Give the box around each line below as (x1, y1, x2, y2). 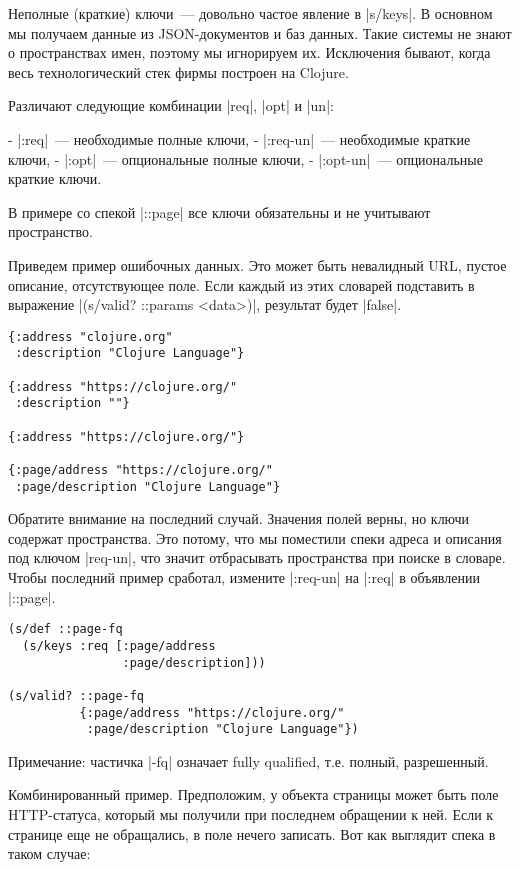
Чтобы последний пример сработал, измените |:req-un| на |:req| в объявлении (8, 567, 480, 588)
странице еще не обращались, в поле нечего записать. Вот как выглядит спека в (8, 823, 496, 844)
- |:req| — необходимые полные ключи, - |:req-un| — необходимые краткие (8, 128, 471, 149)
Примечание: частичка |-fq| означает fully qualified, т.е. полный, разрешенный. (8, 750, 489, 771)
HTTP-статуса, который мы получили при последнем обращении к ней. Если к (8, 804, 494, 825)
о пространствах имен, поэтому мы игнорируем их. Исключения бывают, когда (8, 42, 491, 63)
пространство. (8, 221, 93, 242)
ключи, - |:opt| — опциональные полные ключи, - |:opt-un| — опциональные (8, 148, 483, 169)
